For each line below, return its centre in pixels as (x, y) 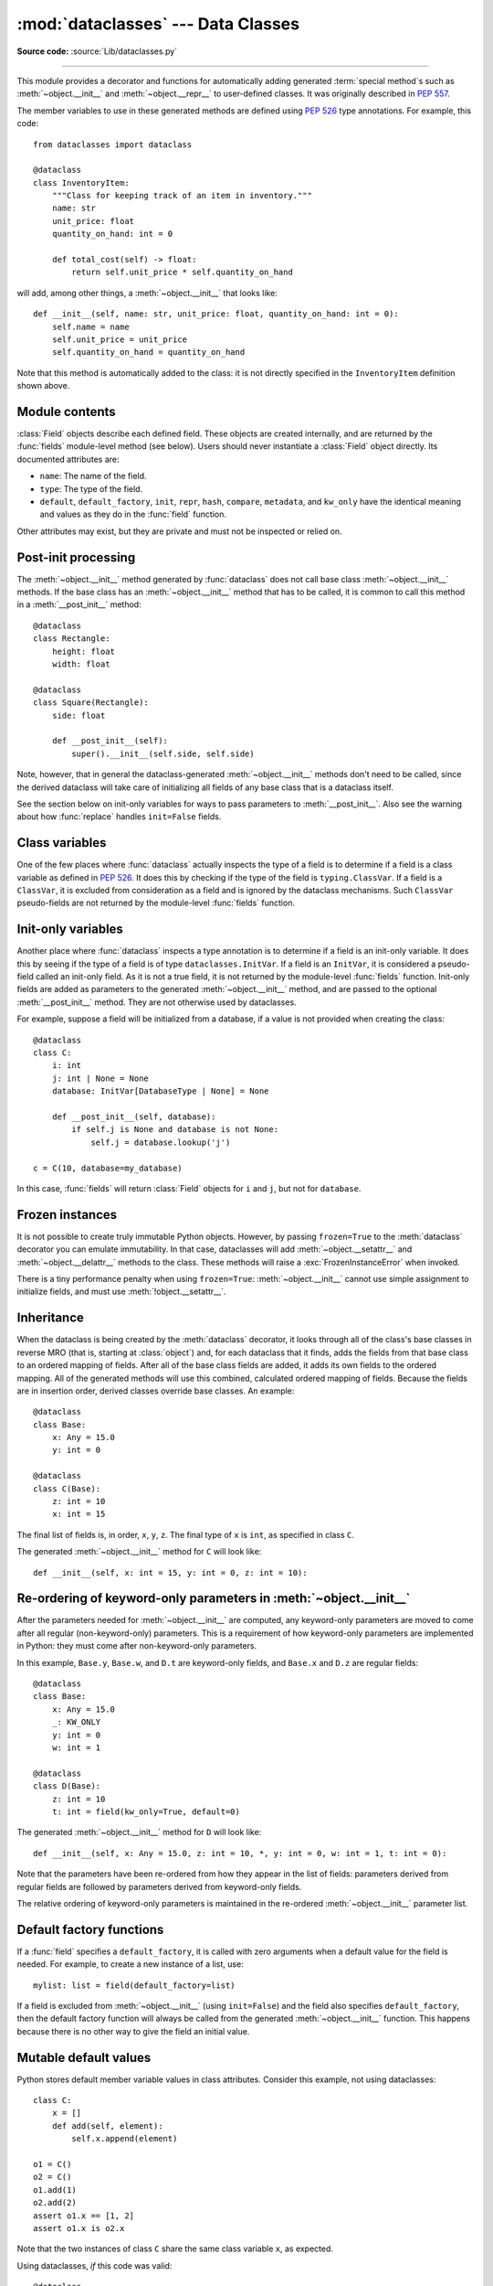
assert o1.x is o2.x (79, 2228)
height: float (84, 651)
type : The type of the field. (91, 488)
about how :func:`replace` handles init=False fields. (119, 817)
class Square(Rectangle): (91, 703)
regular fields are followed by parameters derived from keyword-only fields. (159, 1886)
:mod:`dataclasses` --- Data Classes (158, 24)
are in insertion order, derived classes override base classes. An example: (156, 1391)
